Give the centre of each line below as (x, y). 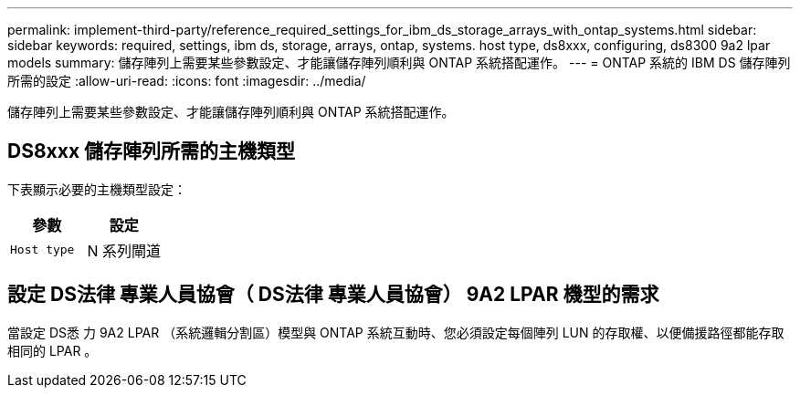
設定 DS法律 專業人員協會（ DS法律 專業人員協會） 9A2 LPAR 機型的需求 (333, 295)
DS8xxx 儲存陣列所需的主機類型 (152, 151)
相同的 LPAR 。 (53, 350)
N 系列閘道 (124, 250)
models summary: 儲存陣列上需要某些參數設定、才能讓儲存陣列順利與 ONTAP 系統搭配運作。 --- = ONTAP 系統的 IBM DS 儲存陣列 (399, 62)
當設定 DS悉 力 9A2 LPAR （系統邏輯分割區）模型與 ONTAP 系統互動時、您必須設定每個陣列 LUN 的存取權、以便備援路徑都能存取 (396, 332)
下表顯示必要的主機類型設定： (97, 189)
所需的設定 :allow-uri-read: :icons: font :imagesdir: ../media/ (187, 81)
